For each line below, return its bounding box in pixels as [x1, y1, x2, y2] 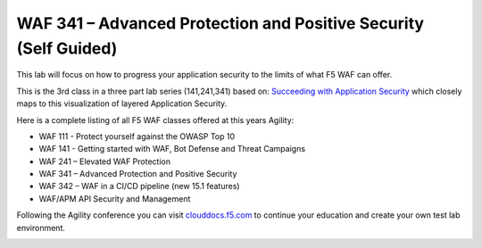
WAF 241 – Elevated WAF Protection [38, 156, 171, 167]
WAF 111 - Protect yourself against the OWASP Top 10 [38, 130, 236, 142]
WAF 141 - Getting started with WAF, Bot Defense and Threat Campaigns [38, 144, 306, 154]
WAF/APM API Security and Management [38, 193, 191, 204]
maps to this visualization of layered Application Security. [16, 98, 228, 109]
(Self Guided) [16, 38, 118, 58]
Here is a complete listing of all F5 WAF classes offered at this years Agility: [16, 114, 295, 125]
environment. [16, 222, 66, 233]
